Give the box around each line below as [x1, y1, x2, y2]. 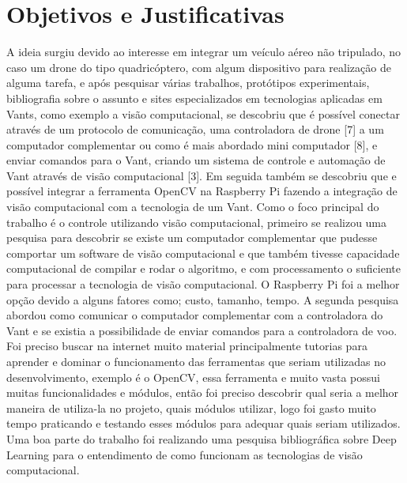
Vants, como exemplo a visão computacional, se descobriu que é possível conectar [6, 105, 400, 122]
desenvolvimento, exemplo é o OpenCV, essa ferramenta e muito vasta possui [6, 368, 380, 385]
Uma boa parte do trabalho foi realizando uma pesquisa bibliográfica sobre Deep [6, 430, 397, 447]
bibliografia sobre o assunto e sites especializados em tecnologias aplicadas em [6, 89, 383, 106]
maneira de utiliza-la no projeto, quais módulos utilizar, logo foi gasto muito [6, 399, 376, 416]
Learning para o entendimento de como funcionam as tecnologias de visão [6, 446, 363, 462]
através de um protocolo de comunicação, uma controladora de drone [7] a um [6, 121, 384, 138]
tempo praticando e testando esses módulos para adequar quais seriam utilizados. [6, 415, 401, 432]
